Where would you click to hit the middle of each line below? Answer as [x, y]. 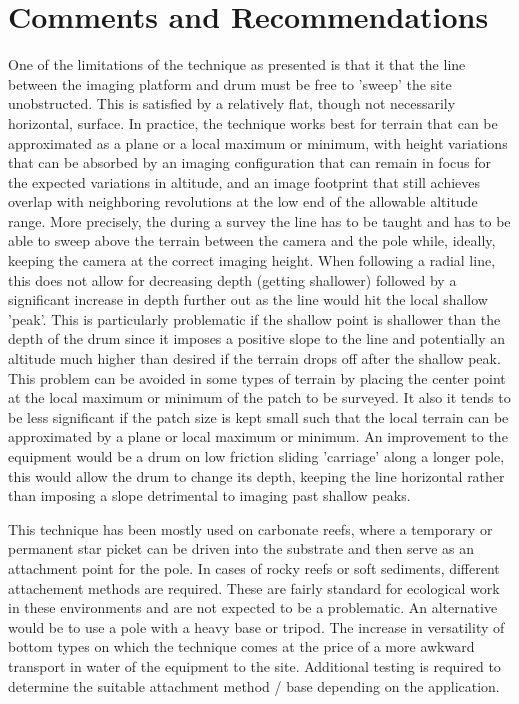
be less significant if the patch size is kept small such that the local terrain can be [258, 416]
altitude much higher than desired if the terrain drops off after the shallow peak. [254, 358]
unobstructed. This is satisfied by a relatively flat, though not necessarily [232, 103]
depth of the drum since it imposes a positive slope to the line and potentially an [257, 338]
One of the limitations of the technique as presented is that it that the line [237, 64]
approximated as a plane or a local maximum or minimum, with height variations [258, 142]
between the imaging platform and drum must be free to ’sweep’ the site [230, 83]
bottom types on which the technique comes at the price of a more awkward [241, 646]
